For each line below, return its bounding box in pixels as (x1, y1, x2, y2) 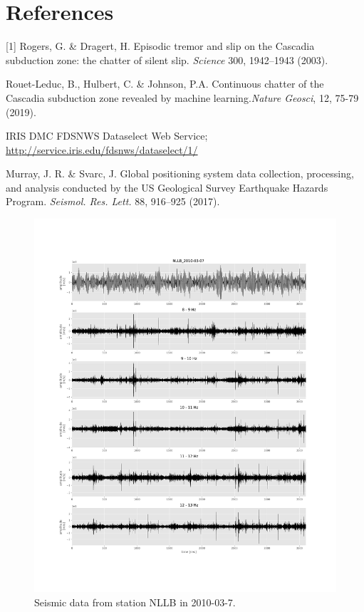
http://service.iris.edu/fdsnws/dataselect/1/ (6, 142, 198, 157)
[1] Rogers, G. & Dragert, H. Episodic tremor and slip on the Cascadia (6, 38, 315, 53)
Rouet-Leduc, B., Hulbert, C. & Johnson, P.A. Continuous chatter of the (6, 76, 324, 91)
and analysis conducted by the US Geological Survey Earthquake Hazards (6, 180, 328, 195)
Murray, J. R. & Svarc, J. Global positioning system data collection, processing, (6, 166, 354, 181)
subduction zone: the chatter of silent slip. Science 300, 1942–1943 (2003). (6, 52, 328, 67)
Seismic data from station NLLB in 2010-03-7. (34, 595, 236, 610)
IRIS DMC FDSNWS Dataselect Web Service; (6, 128, 208, 143)
